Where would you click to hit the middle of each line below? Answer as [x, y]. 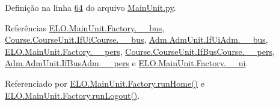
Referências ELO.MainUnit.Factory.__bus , [85, 27]
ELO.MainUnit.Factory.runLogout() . [72, 95]
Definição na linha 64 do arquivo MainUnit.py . [90, 7]
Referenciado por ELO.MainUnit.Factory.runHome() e [105, 83]
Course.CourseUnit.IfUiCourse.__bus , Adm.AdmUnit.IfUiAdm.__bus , [136, 39]
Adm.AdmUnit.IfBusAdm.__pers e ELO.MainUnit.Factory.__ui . [127, 63]
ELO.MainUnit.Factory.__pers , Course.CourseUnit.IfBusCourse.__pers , [140, 51]
